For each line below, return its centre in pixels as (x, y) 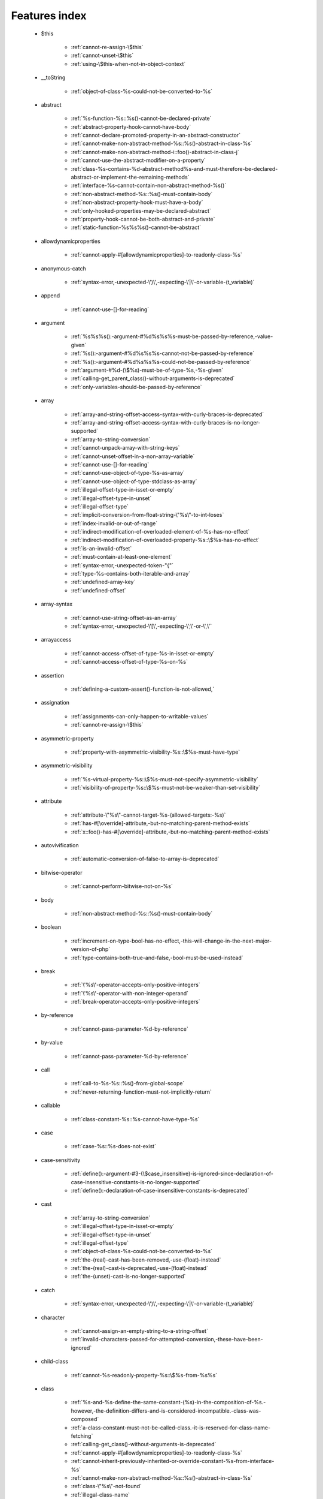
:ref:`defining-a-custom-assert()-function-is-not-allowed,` (143, 689)
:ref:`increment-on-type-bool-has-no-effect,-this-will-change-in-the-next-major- (171, 941)
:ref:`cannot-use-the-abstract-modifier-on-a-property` (138, 160)
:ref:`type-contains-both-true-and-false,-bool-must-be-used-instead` (157, 958)
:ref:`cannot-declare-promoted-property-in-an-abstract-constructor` (156, 136)
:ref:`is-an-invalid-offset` (101, 548)
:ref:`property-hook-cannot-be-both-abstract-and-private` (143, 219)
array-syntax (57, 604)
